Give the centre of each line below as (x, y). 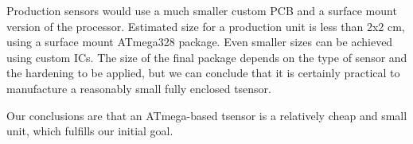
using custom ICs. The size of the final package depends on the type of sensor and (207, 57)
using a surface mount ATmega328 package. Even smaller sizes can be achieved (200, 42)
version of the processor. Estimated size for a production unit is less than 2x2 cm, (206, 26)
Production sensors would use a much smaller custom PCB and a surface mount (202, 10)
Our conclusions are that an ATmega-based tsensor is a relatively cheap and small (207, 115)
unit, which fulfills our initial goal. (90, 131)
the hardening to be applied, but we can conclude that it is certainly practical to (203, 73)
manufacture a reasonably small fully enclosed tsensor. (139, 88)
